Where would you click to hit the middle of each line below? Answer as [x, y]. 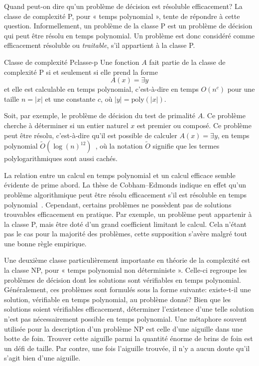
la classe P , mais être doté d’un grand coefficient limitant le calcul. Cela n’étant [125, 224]
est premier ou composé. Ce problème [194, 125]
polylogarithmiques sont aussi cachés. [61, 158]
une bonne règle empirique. [45, 243]
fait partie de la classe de [187, 62]
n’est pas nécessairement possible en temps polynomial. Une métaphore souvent [126, 319]
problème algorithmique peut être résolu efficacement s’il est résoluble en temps [126, 194]
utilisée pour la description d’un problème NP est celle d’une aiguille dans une [124, 328]
